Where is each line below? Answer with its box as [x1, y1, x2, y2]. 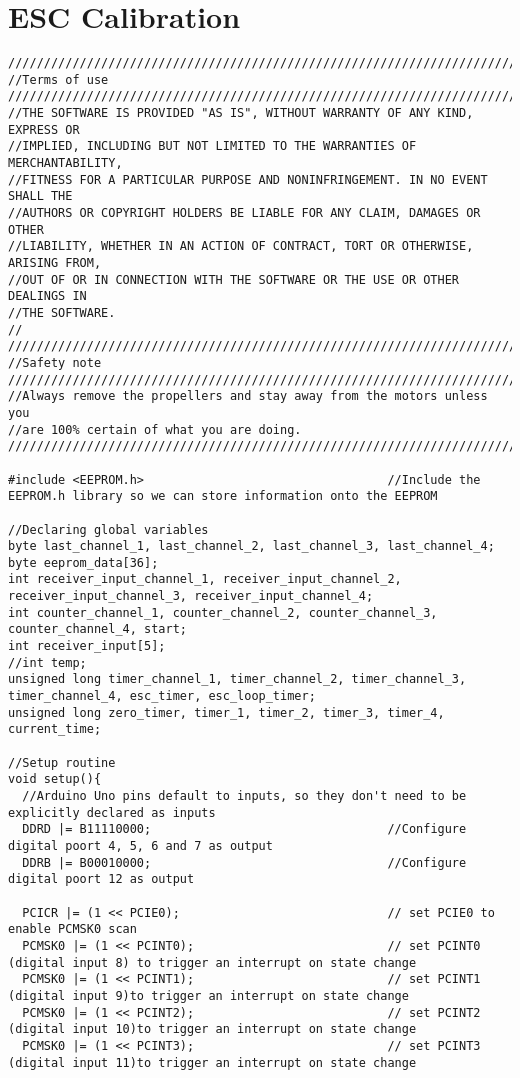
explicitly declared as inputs [8, 805, 216, 820]
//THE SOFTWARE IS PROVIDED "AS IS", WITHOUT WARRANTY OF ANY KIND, [8, 106, 474, 121]
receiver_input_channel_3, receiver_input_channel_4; [8, 589, 374, 604]
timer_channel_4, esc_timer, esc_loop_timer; [8, 689, 316, 704]
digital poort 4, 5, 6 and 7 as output [8, 838, 273, 853]
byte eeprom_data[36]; [8, 555, 159, 570]
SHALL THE [8, 189, 73, 204]
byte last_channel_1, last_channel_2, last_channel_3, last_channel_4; [8, 539, 495, 554]
